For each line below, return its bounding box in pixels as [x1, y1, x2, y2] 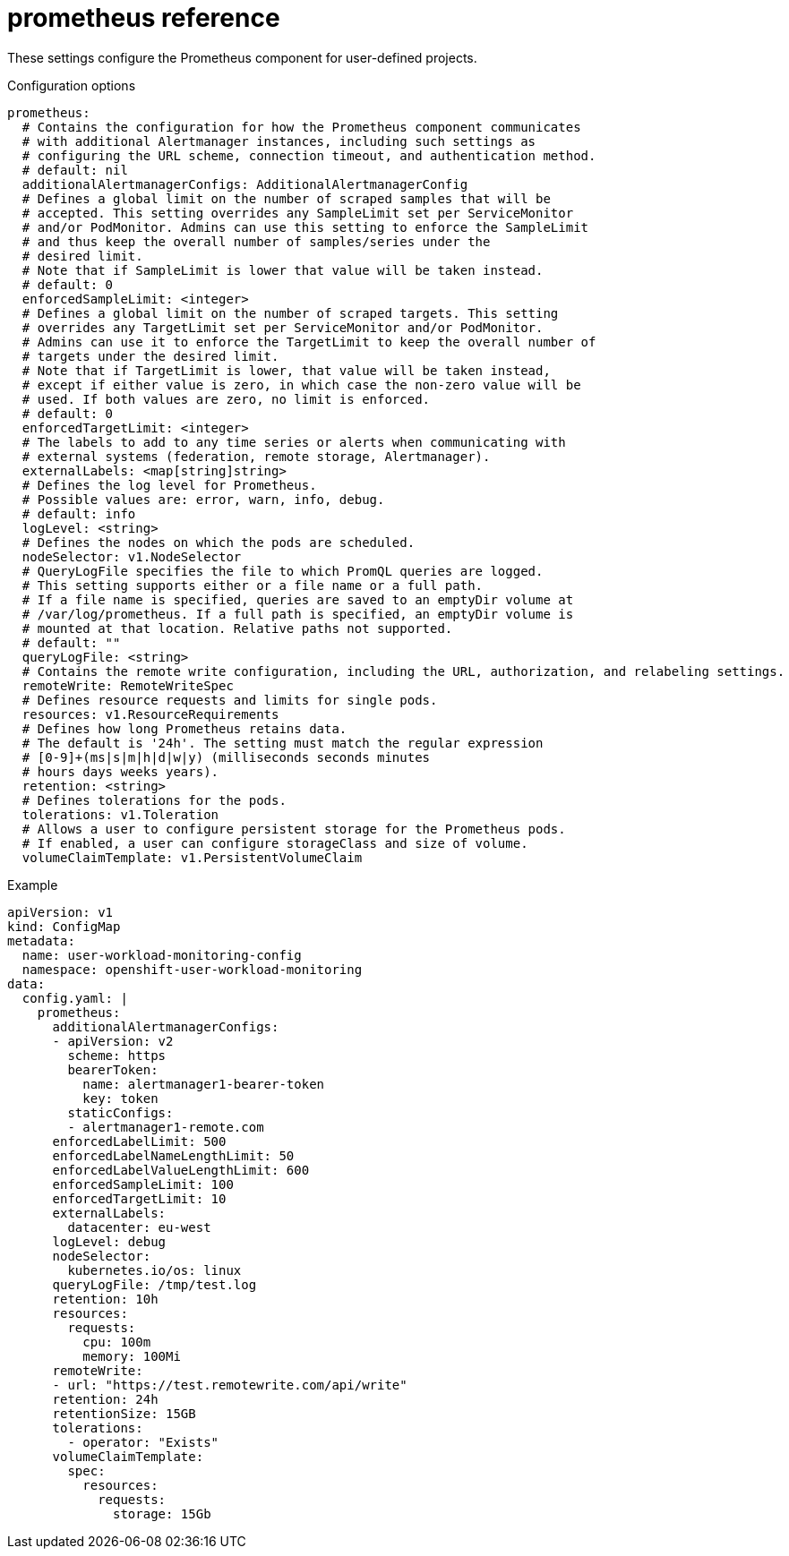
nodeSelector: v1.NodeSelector [21, 549, 242, 564]
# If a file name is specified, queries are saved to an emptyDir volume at [21, 592, 574, 607]
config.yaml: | [21, 990, 128, 1005]
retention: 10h [52, 1291, 159, 1306]
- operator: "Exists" [67, 1434, 219, 1449]
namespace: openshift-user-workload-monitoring [21, 962, 363, 977]
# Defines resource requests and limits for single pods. [21, 692, 438, 707]
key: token [82, 1090, 159, 1106]
